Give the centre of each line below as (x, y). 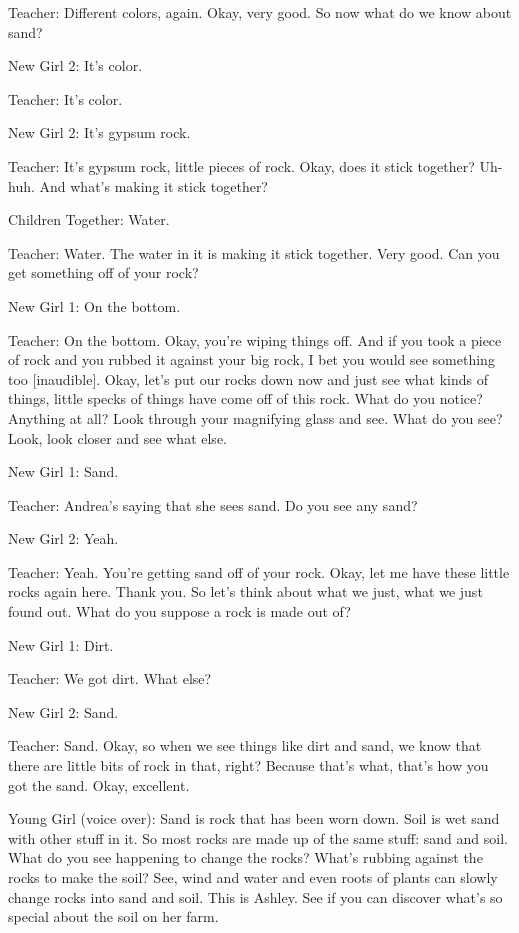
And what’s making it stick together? (153, 185)
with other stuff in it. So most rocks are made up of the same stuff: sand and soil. (258, 837)
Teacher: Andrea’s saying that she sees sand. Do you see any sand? (213, 504)
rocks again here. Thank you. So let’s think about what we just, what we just (245, 591)
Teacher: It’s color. (65, 98)
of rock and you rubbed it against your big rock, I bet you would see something (251, 359)
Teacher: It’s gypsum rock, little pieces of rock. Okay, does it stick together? (241, 165)
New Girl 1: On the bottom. (94, 305)
